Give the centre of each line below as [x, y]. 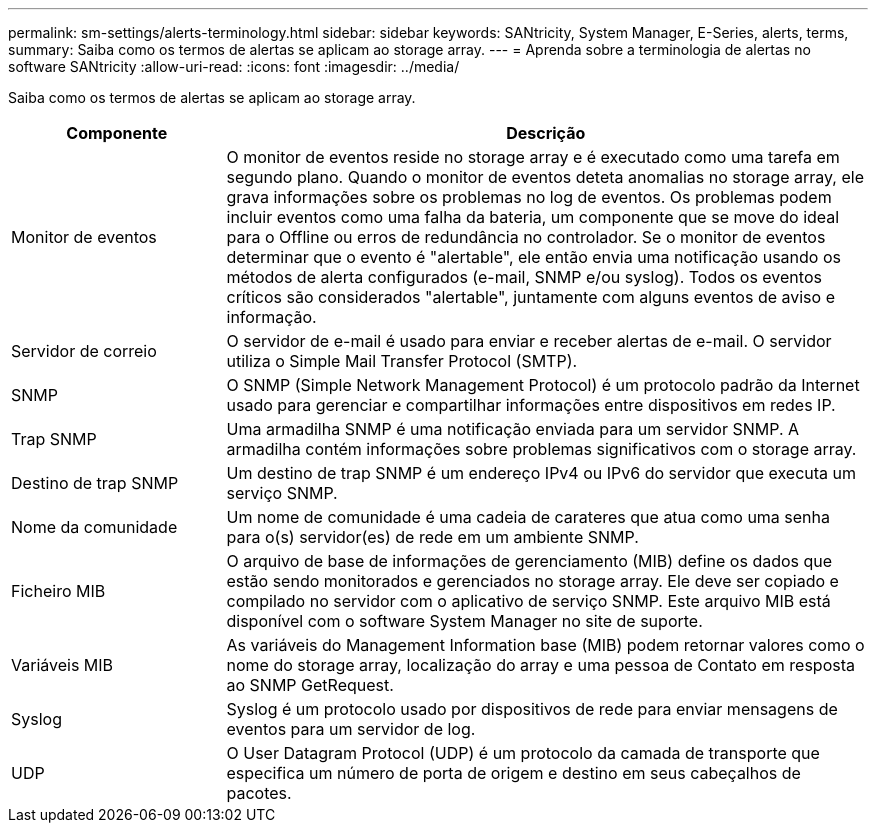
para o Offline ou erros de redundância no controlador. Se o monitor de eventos [526, 237]
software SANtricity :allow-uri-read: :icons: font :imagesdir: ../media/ [234, 66]
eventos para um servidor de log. [351, 729]
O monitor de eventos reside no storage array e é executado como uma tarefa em [533, 157]
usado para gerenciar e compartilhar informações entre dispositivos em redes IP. [531, 405]
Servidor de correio [84, 351]
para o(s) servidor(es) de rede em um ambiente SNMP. [432, 537]
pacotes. [259, 793]
